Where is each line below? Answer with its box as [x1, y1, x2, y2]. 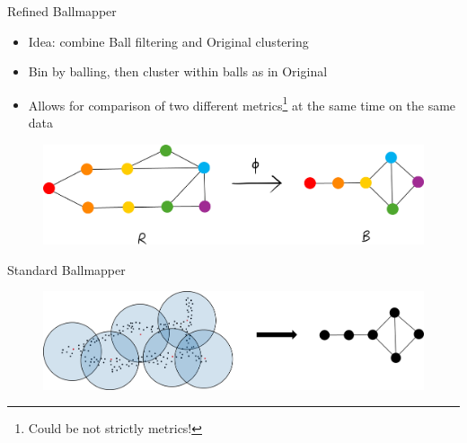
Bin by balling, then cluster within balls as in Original [28, 62, 328, 81]
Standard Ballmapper [7, 260, 126, 279]
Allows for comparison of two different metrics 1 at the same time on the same [28, 93, 456, 114]
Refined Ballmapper [7, 2, 117, 20]
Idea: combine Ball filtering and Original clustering [28, 31, 309, 50]
